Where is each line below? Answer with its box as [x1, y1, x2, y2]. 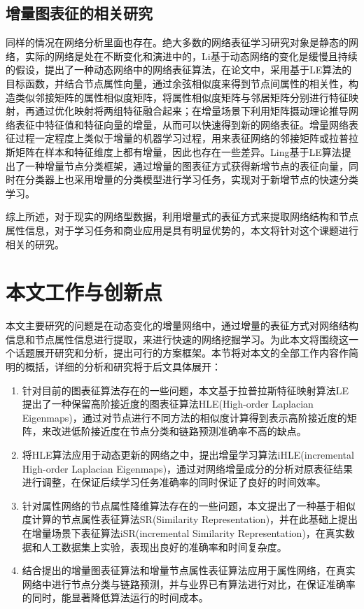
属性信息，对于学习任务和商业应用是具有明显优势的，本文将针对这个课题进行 [6, 222, 358, 237]
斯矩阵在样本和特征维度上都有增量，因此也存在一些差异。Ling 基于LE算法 [6, 144, 342, 159]
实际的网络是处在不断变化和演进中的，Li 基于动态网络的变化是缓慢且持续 [24, 48, 358, 63]
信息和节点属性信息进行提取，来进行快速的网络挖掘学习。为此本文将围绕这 [6, 331, 349, 346]
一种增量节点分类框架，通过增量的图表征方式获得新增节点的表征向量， [24, 158, 349, 173]
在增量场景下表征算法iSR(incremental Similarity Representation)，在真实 [22, 525, 345, 540]
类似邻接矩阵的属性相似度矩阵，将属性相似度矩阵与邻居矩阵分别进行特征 [15, 89, 349, 104]
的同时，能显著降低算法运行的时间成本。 [22, 590, 209, 605]
